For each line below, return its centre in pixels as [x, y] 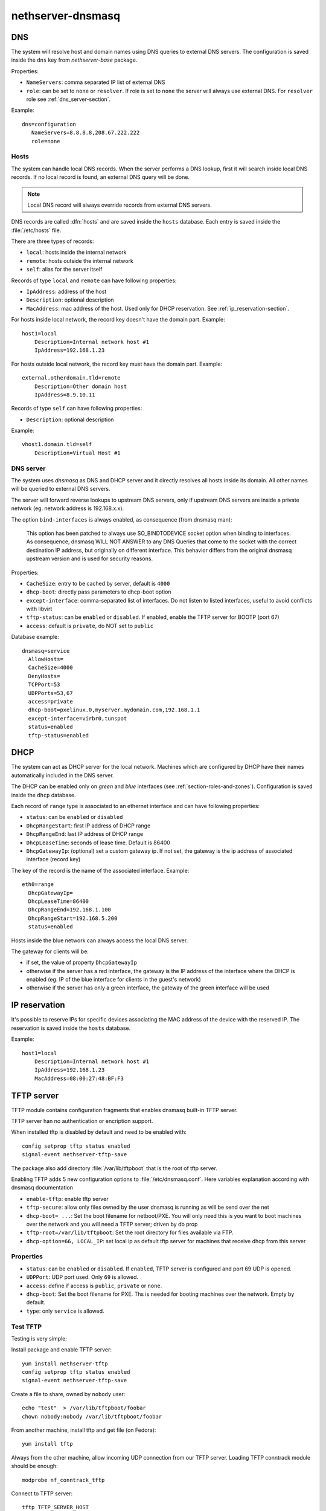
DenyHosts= [44, 676]
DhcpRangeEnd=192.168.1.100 [70, 910]
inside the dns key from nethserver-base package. [74, 60]
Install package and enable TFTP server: [61, 1350]
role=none [46, 141]
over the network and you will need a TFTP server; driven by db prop [112, 1224]
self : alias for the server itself [64, 270]
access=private [50, 701]
